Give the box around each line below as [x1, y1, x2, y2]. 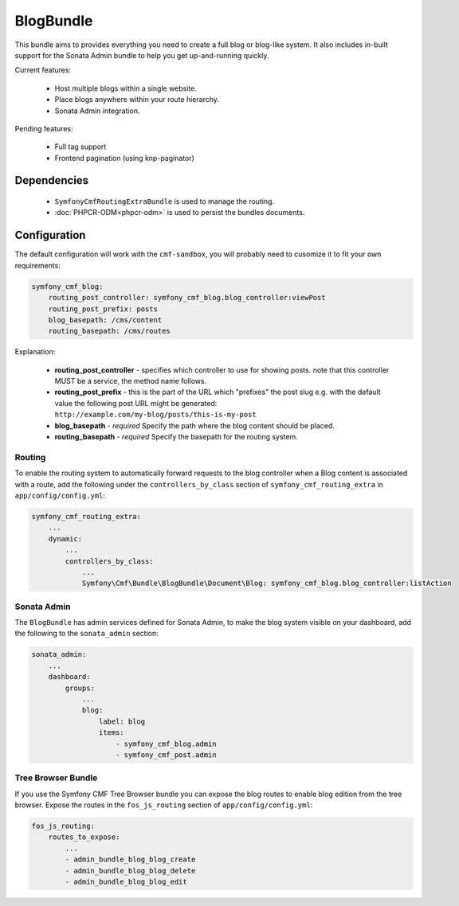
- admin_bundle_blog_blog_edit [65, 877, 187, 886]
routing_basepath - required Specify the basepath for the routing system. [54, 432, 298, 442]
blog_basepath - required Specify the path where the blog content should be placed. [54, 420, 335, 430]
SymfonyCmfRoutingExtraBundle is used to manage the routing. [54, 197, 275, 206]
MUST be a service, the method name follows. [54, 377, 207, 386]
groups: [65, 683, 96, 693]
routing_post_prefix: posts [48, 304, 159, 314]
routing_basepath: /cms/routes [48, 326, 171, 336]
